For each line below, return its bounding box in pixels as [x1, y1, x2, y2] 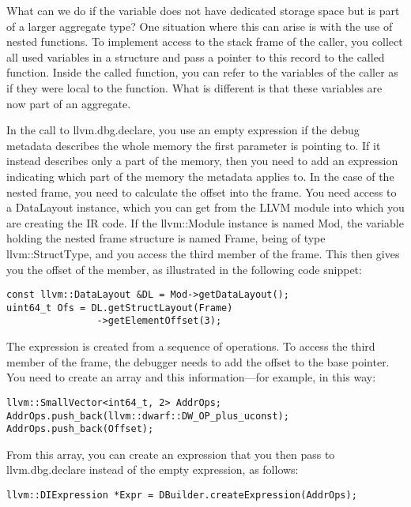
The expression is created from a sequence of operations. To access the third [6, 338, 375, 355]
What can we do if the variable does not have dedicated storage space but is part [6, 2, 400, 18]
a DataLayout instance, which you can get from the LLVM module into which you [6, 199, 405, 216]
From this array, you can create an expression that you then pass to [6, 445, 335, 462]
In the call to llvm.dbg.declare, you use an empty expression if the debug [6, 122, 360, 138]
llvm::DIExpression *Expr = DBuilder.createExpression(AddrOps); [6, 490, 357, 501]
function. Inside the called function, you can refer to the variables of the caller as [6, 64, 398, 81]
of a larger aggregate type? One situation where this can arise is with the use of [6, 17, 393, 34]
